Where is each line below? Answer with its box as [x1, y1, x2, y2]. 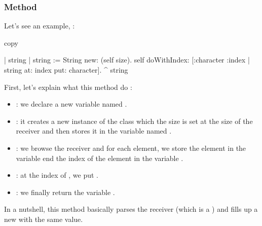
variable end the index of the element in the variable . [16, 152, 183, 163]
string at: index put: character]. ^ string [4, 64, 128, 75]
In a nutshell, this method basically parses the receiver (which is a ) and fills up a [4, 204, 258, 214]
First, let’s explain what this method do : [4, 81, 132, 92]
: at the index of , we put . [16, 170, 98, 180]
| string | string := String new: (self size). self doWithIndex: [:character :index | [4, 54, 250, 65]
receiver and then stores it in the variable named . [16, 125, 172, 136]
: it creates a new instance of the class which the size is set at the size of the [16, 115, 253, 126]
